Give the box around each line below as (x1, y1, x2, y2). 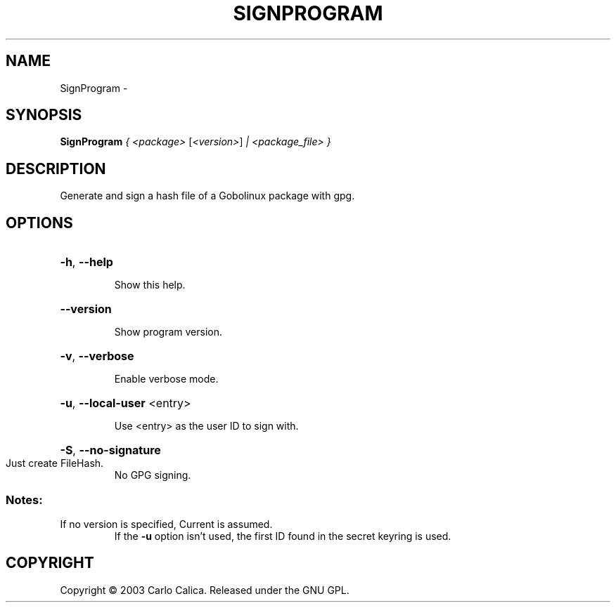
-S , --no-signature (60, 443, 161, 458)
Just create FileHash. (6, 457, 104, 470)
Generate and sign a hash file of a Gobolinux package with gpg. (60, 190, 355, 202)
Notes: (6, 492, 43, 507)
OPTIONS (6, 213, 73, 232)
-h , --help (60, 255, 113, 270)
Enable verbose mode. (114, 373, 219, 385)
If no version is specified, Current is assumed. (60, 517, 273, 530)
